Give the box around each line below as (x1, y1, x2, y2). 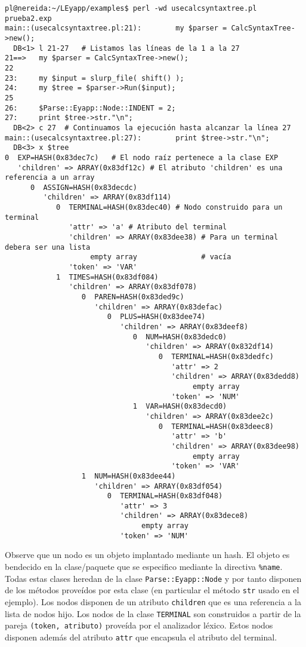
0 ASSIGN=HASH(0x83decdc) (30, 183, 137, 192)
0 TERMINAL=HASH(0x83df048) (107, 492, 223, 501)
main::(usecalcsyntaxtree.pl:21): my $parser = (5, 24, 227, 33)
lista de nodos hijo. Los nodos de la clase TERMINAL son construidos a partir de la (5, 607, 301, 620)
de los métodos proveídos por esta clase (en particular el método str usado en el (5, 584, 299, 596)
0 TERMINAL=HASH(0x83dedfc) (158, 352, 274, 361)
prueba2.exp (5, 14, 52, 23)
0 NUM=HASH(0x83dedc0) (132, 332, 227, 341)
